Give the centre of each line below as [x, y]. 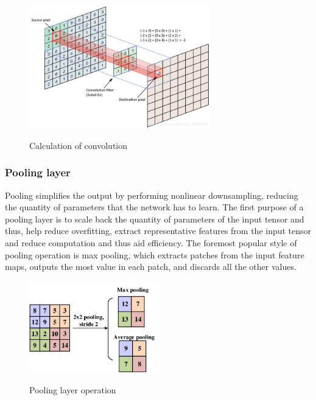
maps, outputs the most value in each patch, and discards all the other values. [151, 267]
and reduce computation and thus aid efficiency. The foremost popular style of [151, 243]
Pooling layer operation [73, 389]
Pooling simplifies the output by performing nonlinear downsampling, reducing [152, 195]
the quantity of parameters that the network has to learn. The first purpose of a [154, 207]
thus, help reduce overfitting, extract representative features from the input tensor [158, 231]
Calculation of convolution [79, 145]
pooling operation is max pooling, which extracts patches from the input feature [155, 254]
